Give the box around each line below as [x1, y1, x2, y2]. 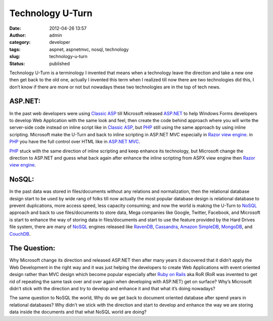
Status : [9, 61, 25, 67]
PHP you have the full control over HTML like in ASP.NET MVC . [9, 139, 141, 145]
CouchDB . [9, 231, 31, 237]
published [49, 61, 70, 67]
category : [9, 39, 31, 45]
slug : [9, 54, 20, 60]
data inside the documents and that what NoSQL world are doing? [9, 309, 147, 315]
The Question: [9, 244, 56, 252]
